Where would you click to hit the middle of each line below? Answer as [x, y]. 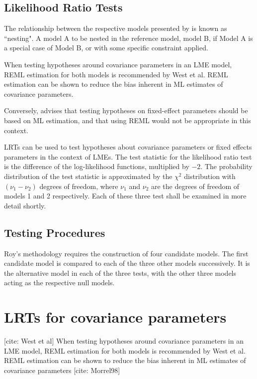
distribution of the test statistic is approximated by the [88, 176]
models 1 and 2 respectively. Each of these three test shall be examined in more [125, 196]
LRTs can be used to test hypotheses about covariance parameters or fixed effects [128, 147]
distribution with [210, 176]
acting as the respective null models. [59, 283]
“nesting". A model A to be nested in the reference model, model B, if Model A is [128, 38]
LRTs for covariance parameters [115, 317]
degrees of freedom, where [79, 186]
